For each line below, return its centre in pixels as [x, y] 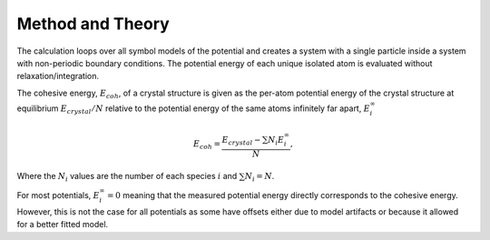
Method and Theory [93, 24]
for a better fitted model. [63, 225]
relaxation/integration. [58, 76]
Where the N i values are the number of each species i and [127, 177]
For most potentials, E [58, 195]
